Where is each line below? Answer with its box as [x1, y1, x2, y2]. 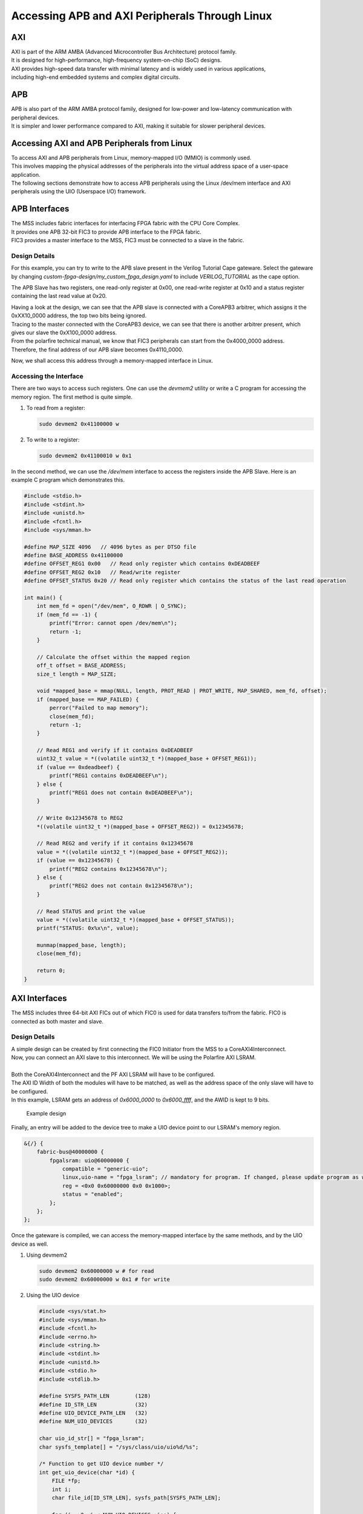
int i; [51, 1486, 71, 1493]
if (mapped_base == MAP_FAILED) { [36, 696, 139, 702]
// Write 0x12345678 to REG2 [36, 815, 123, 822]
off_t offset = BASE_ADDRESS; [36, 662, 126, 669]
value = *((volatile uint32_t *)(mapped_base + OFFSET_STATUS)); [36, 916, 235, 923]
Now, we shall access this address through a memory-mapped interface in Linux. [11, 357, 214, 365]
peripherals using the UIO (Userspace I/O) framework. [11, 188, 146, 195]
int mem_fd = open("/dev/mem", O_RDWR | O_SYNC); [36, 603, 187, 610]
